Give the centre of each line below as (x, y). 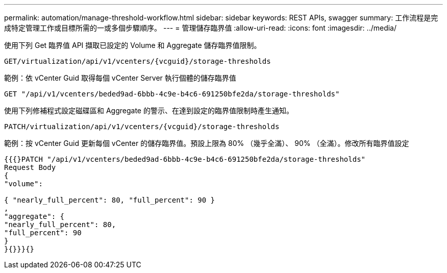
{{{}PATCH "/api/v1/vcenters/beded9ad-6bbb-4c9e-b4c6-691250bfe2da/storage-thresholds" (185, 159)
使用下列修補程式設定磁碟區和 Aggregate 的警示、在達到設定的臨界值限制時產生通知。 (149, 110)
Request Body (30, 167)
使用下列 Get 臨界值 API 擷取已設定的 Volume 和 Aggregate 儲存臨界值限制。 (133, 45)
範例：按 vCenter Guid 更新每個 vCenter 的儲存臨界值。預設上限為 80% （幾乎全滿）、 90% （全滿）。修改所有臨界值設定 (207, 143)
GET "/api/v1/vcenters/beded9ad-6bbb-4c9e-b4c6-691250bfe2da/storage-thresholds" (172, 94)
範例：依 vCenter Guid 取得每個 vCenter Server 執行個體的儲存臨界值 (120, 78)
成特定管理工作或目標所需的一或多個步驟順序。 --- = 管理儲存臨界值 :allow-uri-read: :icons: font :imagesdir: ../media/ (201, 28)
